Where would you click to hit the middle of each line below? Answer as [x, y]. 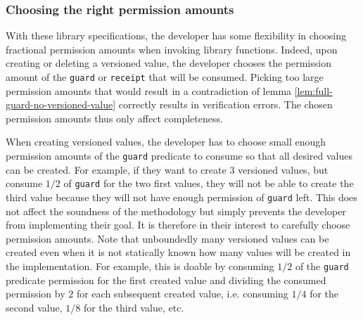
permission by [36, 294]
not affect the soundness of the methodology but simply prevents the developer [176, 211]
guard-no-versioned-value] [61, 104]
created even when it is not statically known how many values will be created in [178, 252]
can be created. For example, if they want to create [116, 169]
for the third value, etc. [134, 307]
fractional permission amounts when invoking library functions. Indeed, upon [172, 49]
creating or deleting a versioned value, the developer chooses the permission [168, 63]
